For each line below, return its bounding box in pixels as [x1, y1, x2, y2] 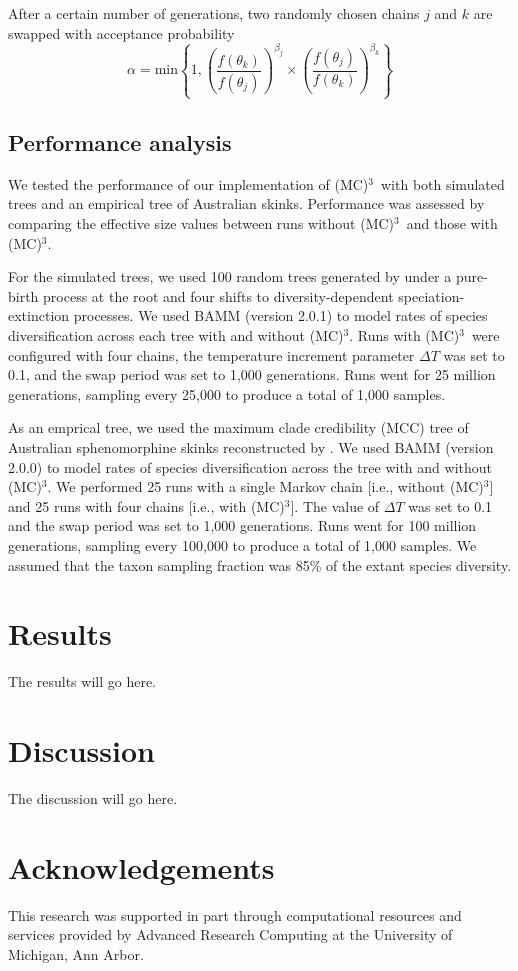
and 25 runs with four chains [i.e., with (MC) [8, 495, 285, 516]
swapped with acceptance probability [8, 22, 235, 43]
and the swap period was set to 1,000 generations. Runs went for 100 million [8, 515, 477, 536]
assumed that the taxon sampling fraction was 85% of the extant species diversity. [8, 554, 512, 575]
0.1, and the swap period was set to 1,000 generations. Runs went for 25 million [8, 364, 496, 385]
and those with [406, 213, 498, 234]
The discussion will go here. [8, 787, 178, 808]
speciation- [398, 285, 465, 306]
